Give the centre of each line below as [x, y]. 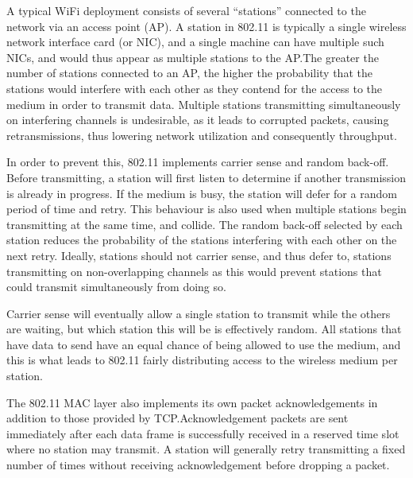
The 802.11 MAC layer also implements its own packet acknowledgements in [192, 402]
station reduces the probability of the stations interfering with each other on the [202, 240]
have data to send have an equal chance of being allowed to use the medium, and [204, 344]
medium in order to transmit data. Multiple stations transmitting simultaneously [204, 104]
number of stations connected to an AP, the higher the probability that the [189, 73]
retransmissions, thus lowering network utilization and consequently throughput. [202, 135]
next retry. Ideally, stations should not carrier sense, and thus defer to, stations [199, 255]
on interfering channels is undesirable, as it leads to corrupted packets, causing [198, 120]
